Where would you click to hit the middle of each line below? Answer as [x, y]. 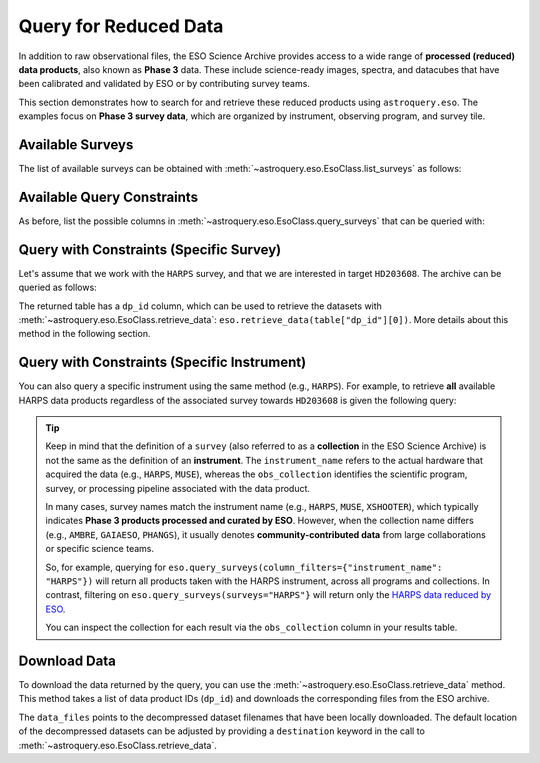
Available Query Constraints [108, 196]
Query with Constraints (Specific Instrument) [162, 362]
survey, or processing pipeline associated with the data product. [177, 488]
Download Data [67, 660]
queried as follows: [57, 287]
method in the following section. [84, 334]
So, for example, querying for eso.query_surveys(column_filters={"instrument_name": [244, 567]
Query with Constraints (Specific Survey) [150, 249]
